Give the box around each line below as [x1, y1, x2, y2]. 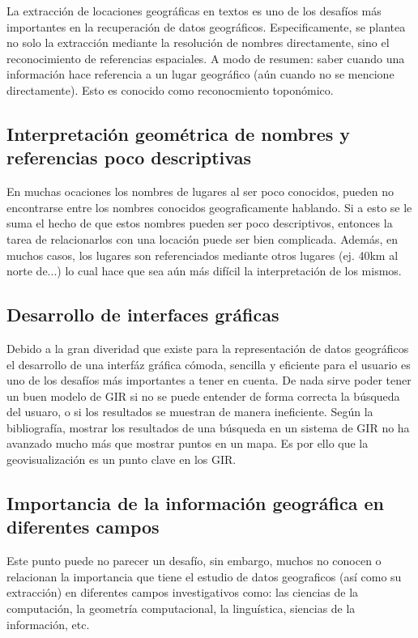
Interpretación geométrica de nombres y [6, 121, 351, 146]
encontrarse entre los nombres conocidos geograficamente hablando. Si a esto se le [6, 198, 412, 215]
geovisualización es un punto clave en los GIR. [6, 451, 237, 468]
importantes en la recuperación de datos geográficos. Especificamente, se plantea [6, 18, 406, 35]
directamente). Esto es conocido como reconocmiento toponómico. [6, 81, 334, 98]
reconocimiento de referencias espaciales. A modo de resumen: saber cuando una [6, 49, 405, 66]
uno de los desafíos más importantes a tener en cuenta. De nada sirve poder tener [6, 372, 412, 389]
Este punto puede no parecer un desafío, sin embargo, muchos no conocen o [6, 552, 382, 569]
